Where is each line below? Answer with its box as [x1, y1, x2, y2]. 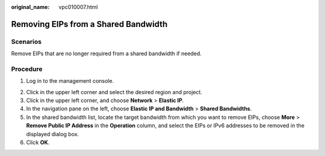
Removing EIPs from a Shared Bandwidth [11, 19, 168, 29]
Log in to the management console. [26, 77, 114, 85]
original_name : [11, 4, 50, 10]
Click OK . [26, 139, 50, 146]
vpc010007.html [58, 4, 98, 10]
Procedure [11, 65, 43, 73]
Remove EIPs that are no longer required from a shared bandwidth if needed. [11, 50, 202, 57]
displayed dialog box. [26, 130, 79, 137]
